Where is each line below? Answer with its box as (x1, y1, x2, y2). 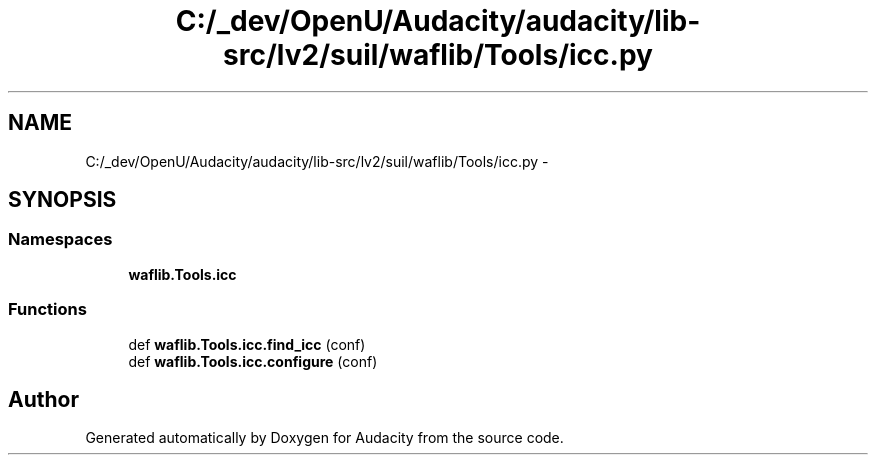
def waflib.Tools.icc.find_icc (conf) (128, 335, 366, 353)
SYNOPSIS (8, 187, 117, 213)
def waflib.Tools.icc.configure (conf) (128, 352, 378, 370)
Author (8, 386, 79, 412)
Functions (8, 299, 87, 320)
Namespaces (8, 229, 113, 250)
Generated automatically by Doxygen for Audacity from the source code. (85, 429, 564, 447)
